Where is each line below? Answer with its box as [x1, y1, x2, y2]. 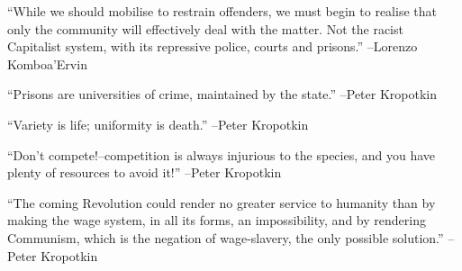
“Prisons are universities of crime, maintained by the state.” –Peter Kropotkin [7, 85, 438, 104]
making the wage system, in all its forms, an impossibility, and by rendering [7, 211, 426, 230]
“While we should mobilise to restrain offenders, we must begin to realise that [7, 2, 437, 20]
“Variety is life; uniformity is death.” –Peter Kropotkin [7, 114, 309, 133]
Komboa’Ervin [7, 54, 87, 73]
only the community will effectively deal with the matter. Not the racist [7, 19, 403, 38]
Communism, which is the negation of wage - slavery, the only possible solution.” [7, 228, 444, 247]
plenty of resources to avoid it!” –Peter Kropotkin [7, 163, 282, 182]
